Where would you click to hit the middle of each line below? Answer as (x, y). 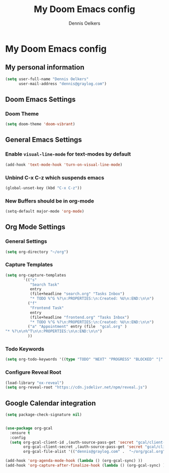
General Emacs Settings (44, 140)
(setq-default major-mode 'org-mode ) (45, 212)
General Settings (26, 241)
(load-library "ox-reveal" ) (35, 383)
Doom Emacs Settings (40, 99)
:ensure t (20, 433)
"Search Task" (45, 285)
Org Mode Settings (35, 227)
